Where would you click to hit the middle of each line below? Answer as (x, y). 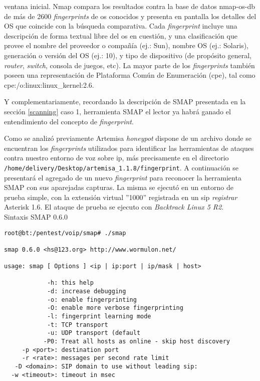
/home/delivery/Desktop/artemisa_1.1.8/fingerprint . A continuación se (121, 167)
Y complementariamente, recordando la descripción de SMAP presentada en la (125, 102)
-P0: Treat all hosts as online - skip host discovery (137, 342)
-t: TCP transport (77, 325)
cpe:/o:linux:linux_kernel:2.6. (49, 84)
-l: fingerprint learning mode (99, 317)
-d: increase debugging (86, 292)
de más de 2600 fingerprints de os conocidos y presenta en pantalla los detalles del (130, 16)
